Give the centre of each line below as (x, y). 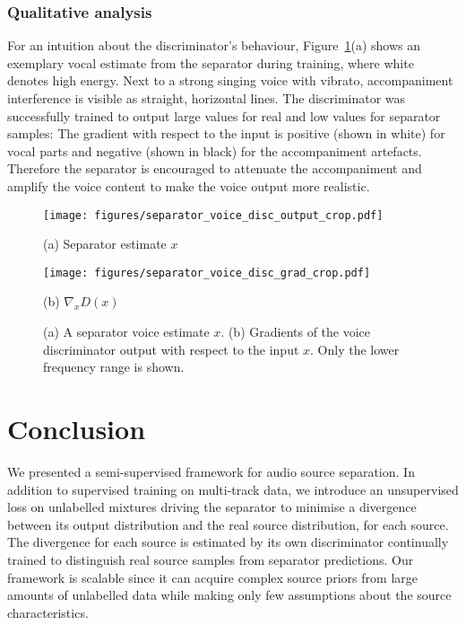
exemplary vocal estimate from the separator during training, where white (211, 62)
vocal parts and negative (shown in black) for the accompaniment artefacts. (215, 150)
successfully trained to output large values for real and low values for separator (224, 115)
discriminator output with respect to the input (171, 349)
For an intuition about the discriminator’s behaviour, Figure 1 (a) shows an (214, 45)
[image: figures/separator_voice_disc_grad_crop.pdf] (207, 273)
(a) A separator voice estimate (126, 332)
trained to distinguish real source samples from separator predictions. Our (211, 559)
